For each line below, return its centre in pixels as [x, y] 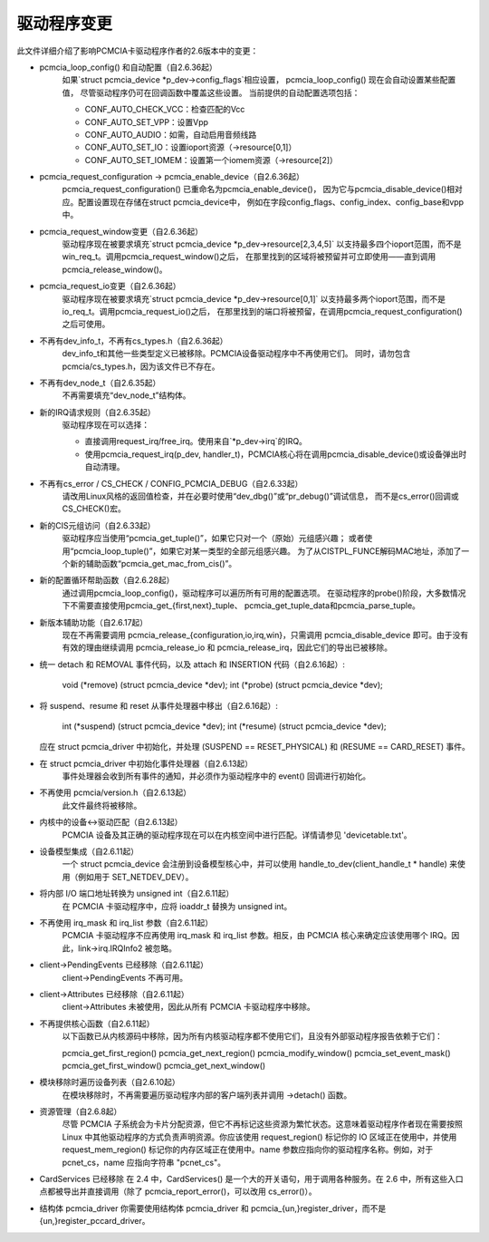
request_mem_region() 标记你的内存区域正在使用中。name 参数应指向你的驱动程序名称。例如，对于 [248, 1150]
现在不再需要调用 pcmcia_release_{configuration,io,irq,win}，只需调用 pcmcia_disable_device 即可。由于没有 [265, 635]
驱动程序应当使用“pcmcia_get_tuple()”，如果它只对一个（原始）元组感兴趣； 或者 [213, 539]
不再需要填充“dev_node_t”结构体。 [126, 395]
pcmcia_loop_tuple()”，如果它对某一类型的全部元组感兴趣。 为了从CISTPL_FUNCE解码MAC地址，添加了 [268, 551]
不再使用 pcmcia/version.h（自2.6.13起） [115, 792]
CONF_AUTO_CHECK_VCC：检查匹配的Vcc [165, 110]
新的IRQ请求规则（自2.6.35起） [97, 412]
